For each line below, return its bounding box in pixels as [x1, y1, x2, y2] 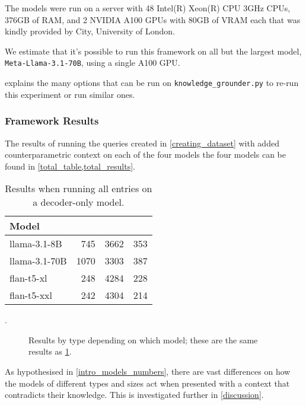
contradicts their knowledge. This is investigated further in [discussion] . [5, 388, 264, 401]
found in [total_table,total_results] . [5, 160, 135, 172]
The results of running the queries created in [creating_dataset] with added [5, 136, 279, 149]
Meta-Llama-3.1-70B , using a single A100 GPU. [5, 56, 180, 69]
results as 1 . [28, 345, 72, 358]
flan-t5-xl [9, 271, 47, 285]
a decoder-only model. [33, 195, 125, 209]
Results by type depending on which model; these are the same [28, 333, 258, 346]
